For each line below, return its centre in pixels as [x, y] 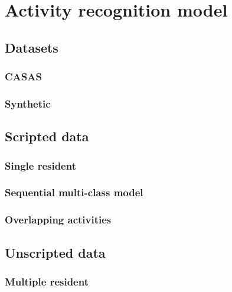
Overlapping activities [58, 220]
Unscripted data [55, 252]
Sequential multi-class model [74, 192]
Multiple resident [47, 281]
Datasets [32, 47]
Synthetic [28, 103]
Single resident [40, 165]
